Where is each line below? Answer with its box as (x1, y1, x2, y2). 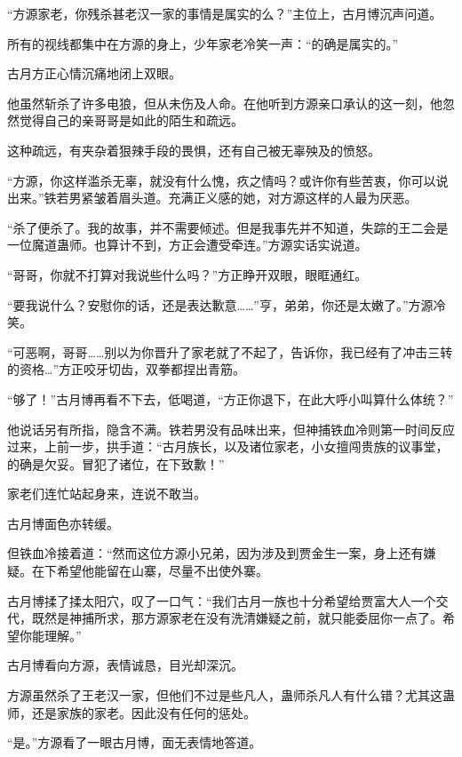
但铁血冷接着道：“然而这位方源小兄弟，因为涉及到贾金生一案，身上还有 (7, 544, 424, 562)
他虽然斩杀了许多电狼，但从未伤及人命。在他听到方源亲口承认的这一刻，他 (7, 93, 442, 112)
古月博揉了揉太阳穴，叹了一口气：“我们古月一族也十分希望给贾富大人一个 (7, 591, 436, 610)
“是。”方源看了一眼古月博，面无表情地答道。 (7, 733, 262, 752)
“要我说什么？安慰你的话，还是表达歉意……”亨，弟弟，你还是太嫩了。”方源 (7, 295, 434, 314)
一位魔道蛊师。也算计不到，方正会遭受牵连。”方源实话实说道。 (7, 235, 368, 254)
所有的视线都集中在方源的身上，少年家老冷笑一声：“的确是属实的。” (7, 34, 399, 52)
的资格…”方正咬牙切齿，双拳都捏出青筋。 (7, 360, 245, 378)
